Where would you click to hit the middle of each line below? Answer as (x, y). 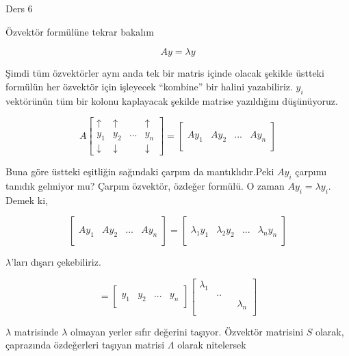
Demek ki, (27, 200)
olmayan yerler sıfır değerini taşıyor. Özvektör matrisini (187, 331)
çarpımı (311, 171)
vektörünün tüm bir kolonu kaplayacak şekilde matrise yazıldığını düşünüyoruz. (172, 100)
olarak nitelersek (212, 345)
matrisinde (36, 331)
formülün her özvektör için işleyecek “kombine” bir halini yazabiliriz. (149, 86)
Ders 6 (19, 8)
